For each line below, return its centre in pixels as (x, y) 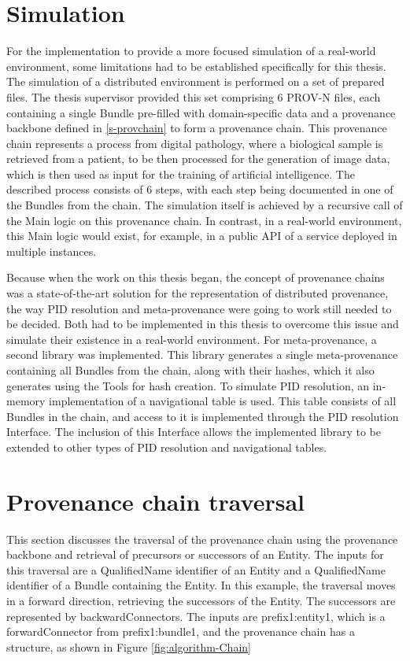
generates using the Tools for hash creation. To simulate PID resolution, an (188, 385)
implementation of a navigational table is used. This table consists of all (223, 401)
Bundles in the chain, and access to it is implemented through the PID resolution (203, 416)
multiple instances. (52, 251)
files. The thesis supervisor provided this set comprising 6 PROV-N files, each (194, 96)
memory (26, 401)
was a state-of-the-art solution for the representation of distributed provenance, (198, 293)
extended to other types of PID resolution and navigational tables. (167, 447)
